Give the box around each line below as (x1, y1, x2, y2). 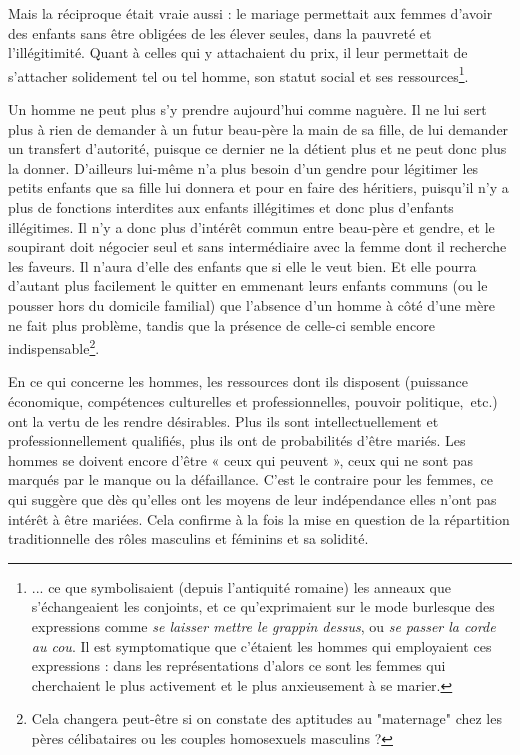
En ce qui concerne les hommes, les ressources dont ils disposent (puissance (8, 371, 468, 392)
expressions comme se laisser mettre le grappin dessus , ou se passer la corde (31, 615, 496, 636)
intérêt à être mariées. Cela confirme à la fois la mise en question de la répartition (8, 508, 510, 529)
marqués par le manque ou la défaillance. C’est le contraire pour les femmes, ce (8, 469, 494, 490)
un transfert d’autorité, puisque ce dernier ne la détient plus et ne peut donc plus (8, 138, 507, 159)
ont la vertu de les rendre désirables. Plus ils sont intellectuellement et (8, 410, 439, 431)
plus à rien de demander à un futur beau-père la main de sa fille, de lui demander (8, 118, 509, 139)
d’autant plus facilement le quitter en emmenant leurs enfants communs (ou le (8, 275, 488, 296)
